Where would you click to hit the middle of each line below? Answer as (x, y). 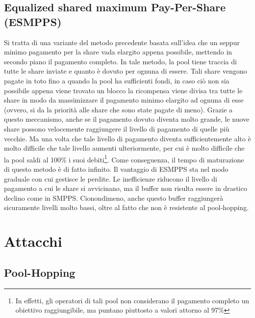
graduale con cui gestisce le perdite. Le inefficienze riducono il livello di (111, 178)
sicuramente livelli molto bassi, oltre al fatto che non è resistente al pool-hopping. (127, 207)
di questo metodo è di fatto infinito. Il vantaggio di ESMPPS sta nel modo (116, 169)
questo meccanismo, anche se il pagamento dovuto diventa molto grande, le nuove (127, 119)
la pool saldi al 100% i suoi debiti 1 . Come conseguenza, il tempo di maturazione (124, 159)
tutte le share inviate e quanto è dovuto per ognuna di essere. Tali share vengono (126, 71)
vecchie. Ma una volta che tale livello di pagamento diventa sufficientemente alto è (127, 138)
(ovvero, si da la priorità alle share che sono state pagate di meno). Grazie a (118, 109)
